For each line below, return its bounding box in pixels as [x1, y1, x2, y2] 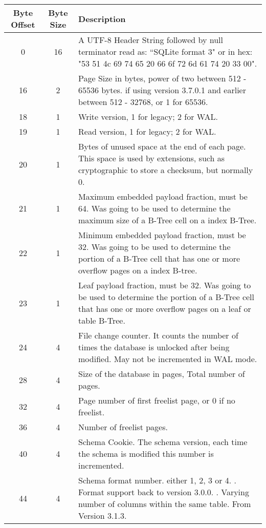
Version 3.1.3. [78, 510, 127, 521]
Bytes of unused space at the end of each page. [78, 140, 246, 152]
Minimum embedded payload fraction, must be [78, 229, 246, 241]
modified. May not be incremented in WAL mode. [78, 353, 257, 365]
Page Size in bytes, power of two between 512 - [78, 72, 247, 84]
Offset [11, 18, 35, 30]
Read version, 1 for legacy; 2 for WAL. [78, 125, 216, 137]
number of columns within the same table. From [78, 498, 251, 510]
